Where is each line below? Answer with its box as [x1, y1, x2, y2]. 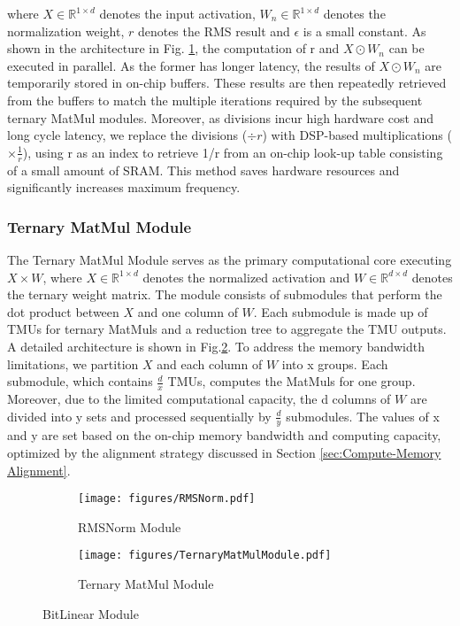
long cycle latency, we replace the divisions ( [7, 126, 248, 144]
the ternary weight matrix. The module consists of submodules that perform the [7, 285, 442, 304]
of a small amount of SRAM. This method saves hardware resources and [7, 160, 400, 179]
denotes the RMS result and [137, 21, 290, 40]
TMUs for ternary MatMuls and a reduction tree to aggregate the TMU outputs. [7, 320, 447, 338]
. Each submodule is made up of [253, 302, 428, 321]
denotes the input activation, [99, 4, 256, 22]
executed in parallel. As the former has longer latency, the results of [7, 56, 375, 74]
